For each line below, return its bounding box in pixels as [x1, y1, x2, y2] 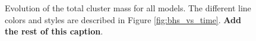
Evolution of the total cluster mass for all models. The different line [5, 2, 251, 14]
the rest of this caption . [5, 25, 103, 37]
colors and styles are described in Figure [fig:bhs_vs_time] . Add [5, 13, 241, 26]
